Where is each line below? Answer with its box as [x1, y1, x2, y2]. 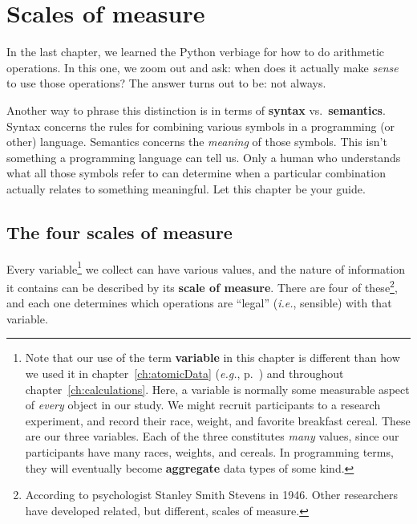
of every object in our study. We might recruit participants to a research [25, 396, 381, 413]
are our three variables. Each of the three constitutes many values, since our [25, 428, 399, 445]
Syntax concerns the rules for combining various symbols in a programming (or [6, 117, 395, 134]
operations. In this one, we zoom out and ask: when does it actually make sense [6, 59, 399, 75]
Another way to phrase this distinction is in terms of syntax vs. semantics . [6, 101, 386, 118]
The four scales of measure [6, 219, 233, 244]
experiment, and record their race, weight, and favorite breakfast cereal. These [25, 412, 411, 429]
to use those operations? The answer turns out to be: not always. [6, 75, 326, 91]
